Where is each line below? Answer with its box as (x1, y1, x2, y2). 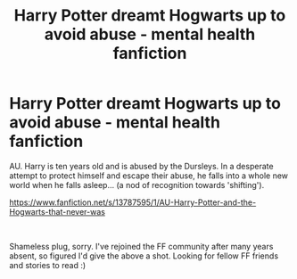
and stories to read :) (9, 259, 87, 270)
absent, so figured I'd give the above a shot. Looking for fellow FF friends (9, 250, 279, 261)
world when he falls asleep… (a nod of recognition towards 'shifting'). (9, 179, 265, 190)
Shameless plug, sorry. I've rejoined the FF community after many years (9, 241, 274, 251)
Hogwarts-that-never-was (9, 206, 105, 217)
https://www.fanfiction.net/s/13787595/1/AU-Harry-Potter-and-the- (9, 197, 257, 208)
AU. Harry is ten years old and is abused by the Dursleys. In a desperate (9, 160, 274, 171)
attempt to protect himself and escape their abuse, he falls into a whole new (9, 170, 288, 181)
